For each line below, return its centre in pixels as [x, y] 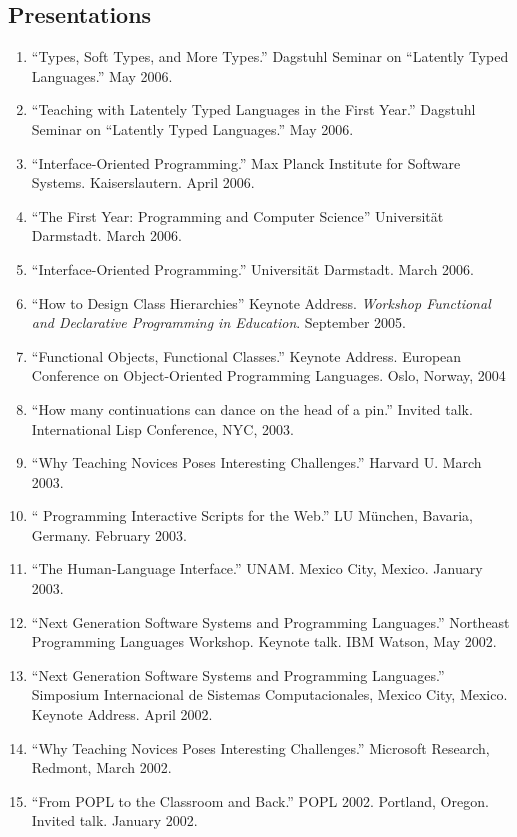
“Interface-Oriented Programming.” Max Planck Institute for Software [246, 162]
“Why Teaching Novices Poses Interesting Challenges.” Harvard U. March [256, 462]
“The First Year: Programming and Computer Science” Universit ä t [237, 215]
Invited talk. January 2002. [114, 820]
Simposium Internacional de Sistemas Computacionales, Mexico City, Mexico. [269, 694]
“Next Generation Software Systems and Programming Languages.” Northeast [270, 621]
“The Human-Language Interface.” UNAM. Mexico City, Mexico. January [257, 568]
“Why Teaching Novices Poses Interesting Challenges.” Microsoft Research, [260, 747]
